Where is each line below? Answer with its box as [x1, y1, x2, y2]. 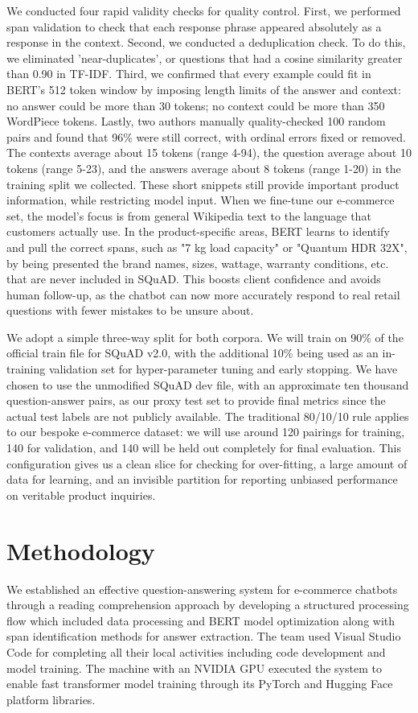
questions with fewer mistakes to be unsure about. [6, 302, 254, 319]
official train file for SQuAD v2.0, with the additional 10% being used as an [6, 344, 379, 361]
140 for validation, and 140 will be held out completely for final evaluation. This [6, 439, 401, 456]
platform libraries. [6, 690, 96, 707]
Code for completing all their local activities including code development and [6, 643, 386, 660]
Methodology [6, 534, 155, 567]
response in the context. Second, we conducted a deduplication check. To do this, [6, 34, 406, 51]
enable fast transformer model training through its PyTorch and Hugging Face [6, 675, 393, 692]
